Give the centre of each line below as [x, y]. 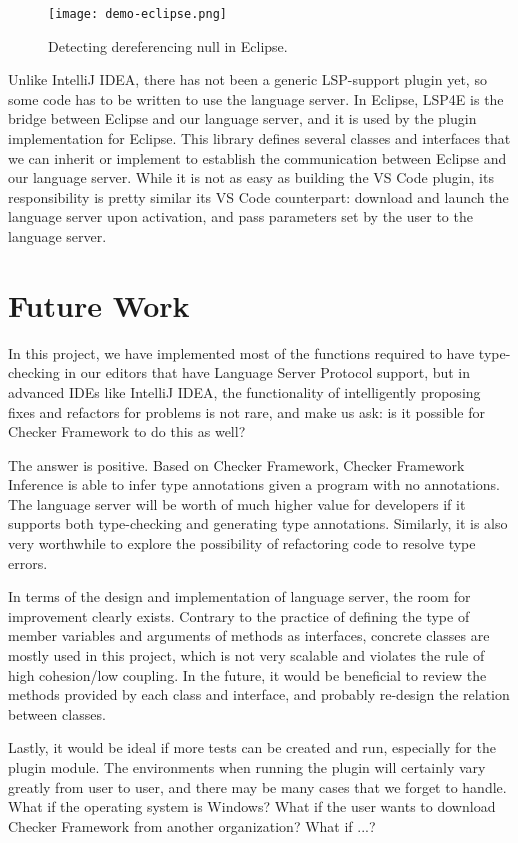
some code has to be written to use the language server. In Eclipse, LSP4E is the [256, 98]
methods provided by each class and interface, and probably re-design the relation [259, 694]
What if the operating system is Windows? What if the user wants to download [252, 806]
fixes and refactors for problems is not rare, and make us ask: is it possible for [246, 411]
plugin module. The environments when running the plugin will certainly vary [247, 767]
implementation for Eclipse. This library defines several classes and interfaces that [259, 138]
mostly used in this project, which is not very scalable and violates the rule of [246, 655]
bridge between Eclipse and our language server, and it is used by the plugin [242, 118]
